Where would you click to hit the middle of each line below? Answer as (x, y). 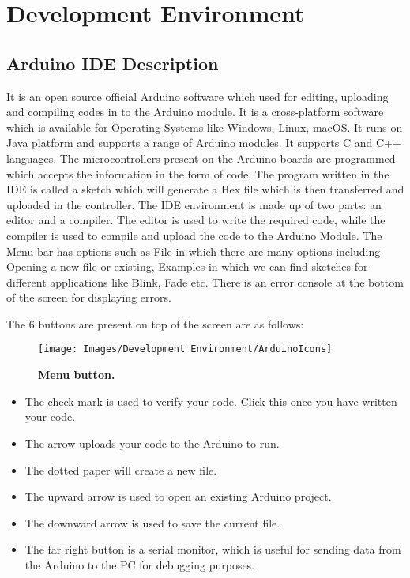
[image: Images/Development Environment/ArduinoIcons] (185, 349)
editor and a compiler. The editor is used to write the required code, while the (196, 220)
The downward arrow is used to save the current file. (152, 522)
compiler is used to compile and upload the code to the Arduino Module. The (194, 235)
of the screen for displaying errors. (89, 297)
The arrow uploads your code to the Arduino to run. (152, 443)
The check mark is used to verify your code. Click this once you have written (211, 401)
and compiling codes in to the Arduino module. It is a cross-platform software (195, 112)
